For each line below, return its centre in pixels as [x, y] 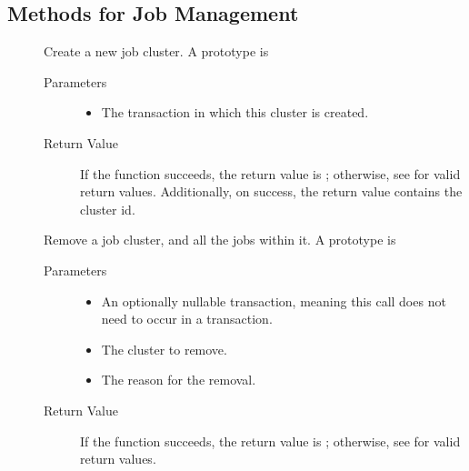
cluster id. [108, 209]
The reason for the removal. [179, 380]
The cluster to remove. [164, 349]
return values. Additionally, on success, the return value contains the [271, 191]
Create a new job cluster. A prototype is [156, 51]
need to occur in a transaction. [187, 319]
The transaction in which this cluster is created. [235, 112]
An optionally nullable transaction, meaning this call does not [274, 301]
